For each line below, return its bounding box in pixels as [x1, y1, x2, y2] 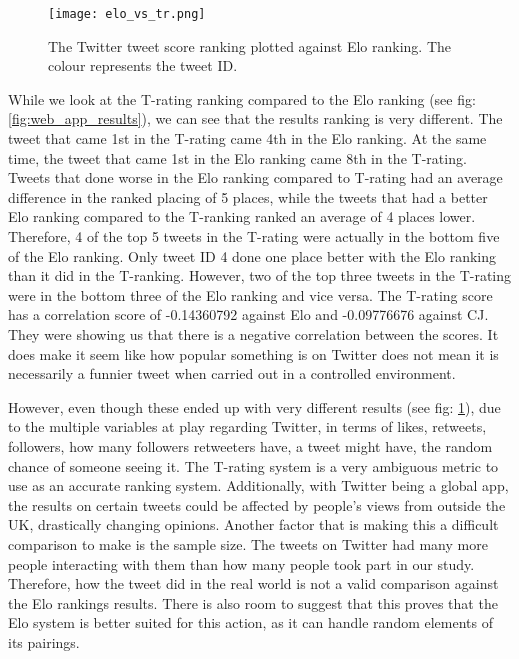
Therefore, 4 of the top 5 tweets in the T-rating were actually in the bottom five [8, 226, 500, 246]
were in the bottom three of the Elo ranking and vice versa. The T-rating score [8, 284, 493, 305]
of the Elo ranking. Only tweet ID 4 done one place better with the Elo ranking [8, 245, 496, 266]
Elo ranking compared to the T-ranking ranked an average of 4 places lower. [8, 206, 476, 227]
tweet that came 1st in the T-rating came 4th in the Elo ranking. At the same [8, 128, 487, 149]
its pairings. [8, 631, 80, 652]
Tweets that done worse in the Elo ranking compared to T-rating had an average [8, 167, 503, 188]
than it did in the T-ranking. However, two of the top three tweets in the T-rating [8, 265, 512, 286]
